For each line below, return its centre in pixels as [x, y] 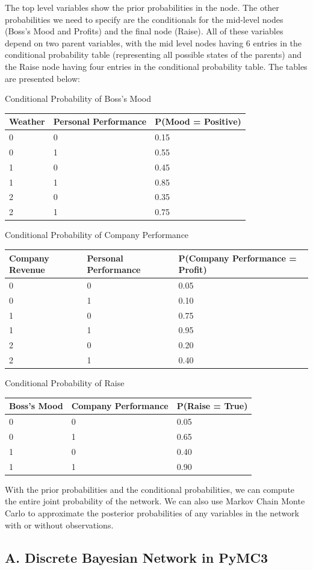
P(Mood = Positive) [198, 121]
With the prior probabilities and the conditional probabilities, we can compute [150, 489]
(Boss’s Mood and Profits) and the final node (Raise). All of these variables [144, 31]
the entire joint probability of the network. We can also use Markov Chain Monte [155, 501]
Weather [27, 121]
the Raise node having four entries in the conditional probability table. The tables [156, 66]
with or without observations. [59, 525]
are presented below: [42, 78]
